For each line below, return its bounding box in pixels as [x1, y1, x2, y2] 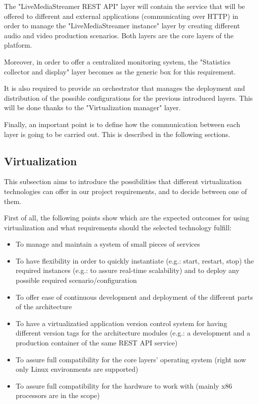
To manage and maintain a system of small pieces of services [15, 239, 200, 249]
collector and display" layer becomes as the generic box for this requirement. [4, 66, 236, 76]
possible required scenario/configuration [15, 275, 137, 285]
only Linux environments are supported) [15, 364, 138, 374]
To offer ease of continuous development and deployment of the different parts [15, 291, 253, 302]
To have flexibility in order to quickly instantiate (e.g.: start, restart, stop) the [15, 255, 254, 266]
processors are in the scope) [15, 390, 100, 401]
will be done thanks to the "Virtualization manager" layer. [4, 102, 181, 113]
